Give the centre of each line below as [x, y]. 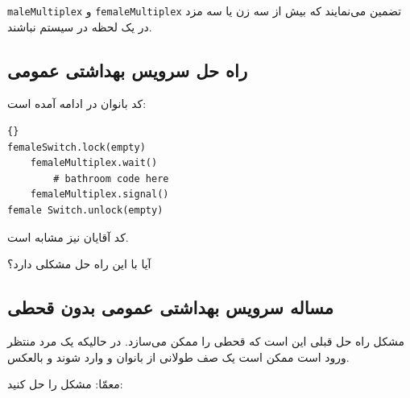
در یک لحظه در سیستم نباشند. [80, 26]
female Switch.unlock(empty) [85, 211]
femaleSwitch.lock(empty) [77, 147]
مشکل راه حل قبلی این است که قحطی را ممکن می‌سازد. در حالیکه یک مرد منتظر [206, 341]
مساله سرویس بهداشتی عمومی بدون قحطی [171, 307]
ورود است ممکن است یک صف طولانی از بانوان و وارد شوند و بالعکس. [178, 357]
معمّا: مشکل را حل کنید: [65, 384]
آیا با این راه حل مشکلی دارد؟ [79, 264]
